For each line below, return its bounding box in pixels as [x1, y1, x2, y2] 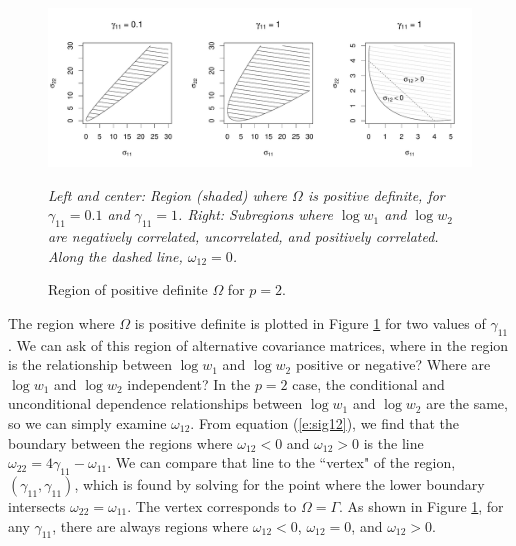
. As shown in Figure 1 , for [339, 495, 504, 516]
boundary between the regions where [8, 432, 233, 453]
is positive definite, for [307, 184, 445, 205]
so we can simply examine [8, 412, 167, 433]
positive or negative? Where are [295, 354, 491, 375]
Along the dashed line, [48, 245, 183, 266]
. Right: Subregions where [178, 204, 333, 225]
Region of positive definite [48, 279, 208, 300]
